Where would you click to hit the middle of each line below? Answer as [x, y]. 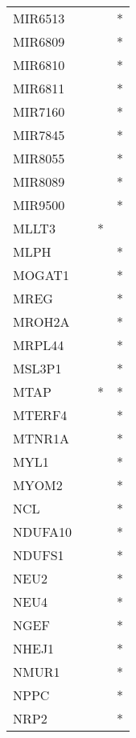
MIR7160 [39, 111]
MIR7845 [39, 135]
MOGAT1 [41, 275]
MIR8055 [39, 158]
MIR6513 [39, 18]
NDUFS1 [39, 555]
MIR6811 [39, 88]
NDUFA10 [42, 532]
